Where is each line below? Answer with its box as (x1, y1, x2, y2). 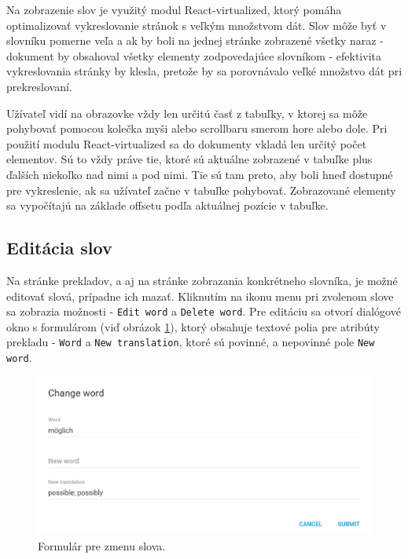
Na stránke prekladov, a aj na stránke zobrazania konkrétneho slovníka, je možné (6, 272, 398, 288)
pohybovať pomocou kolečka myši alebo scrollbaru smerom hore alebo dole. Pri (6, 120, 388, 137)
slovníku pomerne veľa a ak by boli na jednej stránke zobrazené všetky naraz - (6, 32, 384, 49)
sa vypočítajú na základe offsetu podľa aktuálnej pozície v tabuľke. (6, 197, 329, 214)
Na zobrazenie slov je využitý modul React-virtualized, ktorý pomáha (6, 2, 342, 17)
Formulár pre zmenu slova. (38, 537, 166, 554)
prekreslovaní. (6, 78, 72, 94)
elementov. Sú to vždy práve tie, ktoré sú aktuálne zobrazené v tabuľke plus (6, 151, 373, 167)
